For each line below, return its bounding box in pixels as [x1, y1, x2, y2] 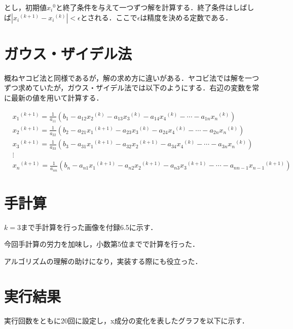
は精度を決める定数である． [140, 12, 233, 22]
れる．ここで [94, 12, 137, 22]
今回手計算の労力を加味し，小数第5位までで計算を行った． [4, 239, 199, 249]
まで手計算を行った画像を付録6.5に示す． [20, 221, 158, 232]
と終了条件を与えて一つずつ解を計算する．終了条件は [55, 2, 233, 12]
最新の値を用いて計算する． [11, 92, 103, 103]
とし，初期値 [4, 2, 47, 12]
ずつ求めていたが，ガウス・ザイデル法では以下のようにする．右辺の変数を [4, 82, 252, 93]
